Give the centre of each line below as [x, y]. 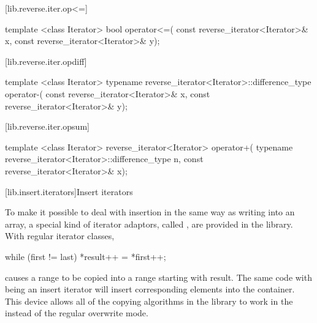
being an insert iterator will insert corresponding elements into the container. [150, 289]
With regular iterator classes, [60, 236]
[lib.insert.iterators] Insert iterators [69, 191]
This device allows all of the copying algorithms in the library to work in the [149, 301]
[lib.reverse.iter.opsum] [47, 126]
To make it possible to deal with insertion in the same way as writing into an [150, 212]
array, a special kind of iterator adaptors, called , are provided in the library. [149, 224]
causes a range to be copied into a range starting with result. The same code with [158, 277]
